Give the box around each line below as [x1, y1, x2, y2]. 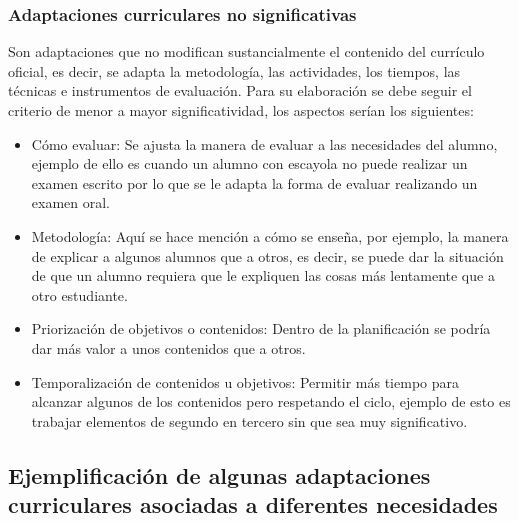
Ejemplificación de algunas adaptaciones [8, 459, 431, 490]
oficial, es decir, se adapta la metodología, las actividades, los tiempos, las [8, 60, 461, 81]
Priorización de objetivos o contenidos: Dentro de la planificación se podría [31, 318, 491, 339]
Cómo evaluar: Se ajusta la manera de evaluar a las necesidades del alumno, [31, 133, 498, 154]
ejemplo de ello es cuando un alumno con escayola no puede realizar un [31, 153, 468, 174]
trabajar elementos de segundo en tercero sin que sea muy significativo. [31, 410, 468, 431]
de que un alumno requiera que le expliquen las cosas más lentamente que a [31, 265, 495, 286]
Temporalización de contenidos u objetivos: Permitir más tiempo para [31, 371, 459, 392]
